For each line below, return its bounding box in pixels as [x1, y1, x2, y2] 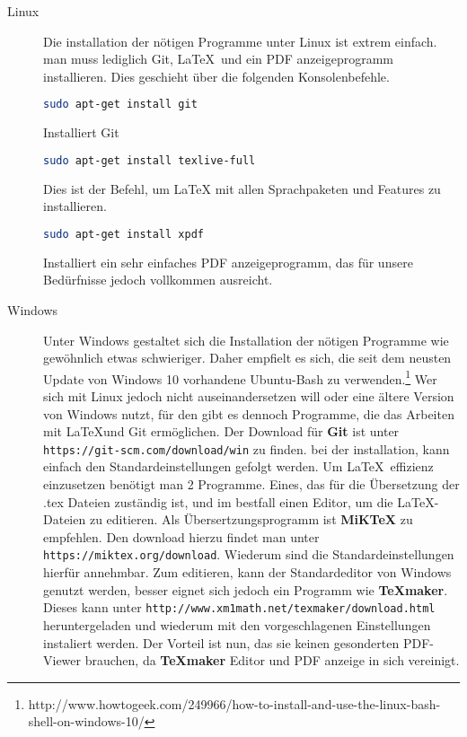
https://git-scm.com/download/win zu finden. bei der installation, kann [43, 439, 450, 458]
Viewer [43, 651, 82, 670]
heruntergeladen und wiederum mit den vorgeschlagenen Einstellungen [43, 615, 431, 634]
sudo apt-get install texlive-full [43, 154, 256, 167]
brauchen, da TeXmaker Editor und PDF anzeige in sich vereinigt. [84, 651, 460, 670]
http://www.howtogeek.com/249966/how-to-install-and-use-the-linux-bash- [28, 694, 441, 713]
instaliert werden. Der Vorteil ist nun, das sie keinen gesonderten [43, 633, 400, 652]
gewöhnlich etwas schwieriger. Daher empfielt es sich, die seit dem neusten [43, 348, 452, 367]
